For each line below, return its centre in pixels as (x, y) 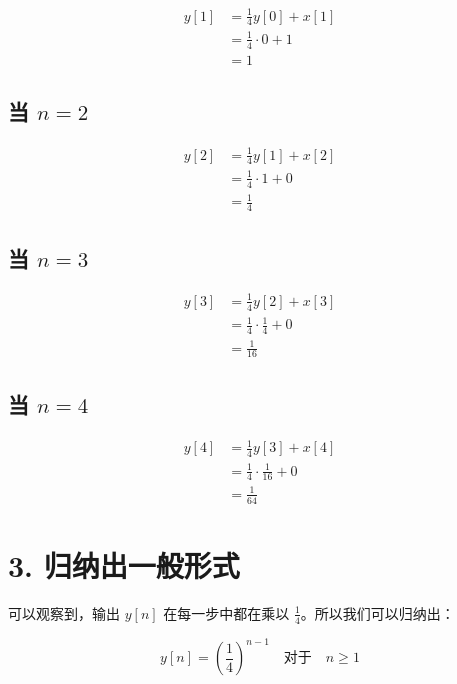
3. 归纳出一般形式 (124, 564)
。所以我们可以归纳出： (377, 612)
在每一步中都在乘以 (226, 612)
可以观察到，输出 (64, 612)
